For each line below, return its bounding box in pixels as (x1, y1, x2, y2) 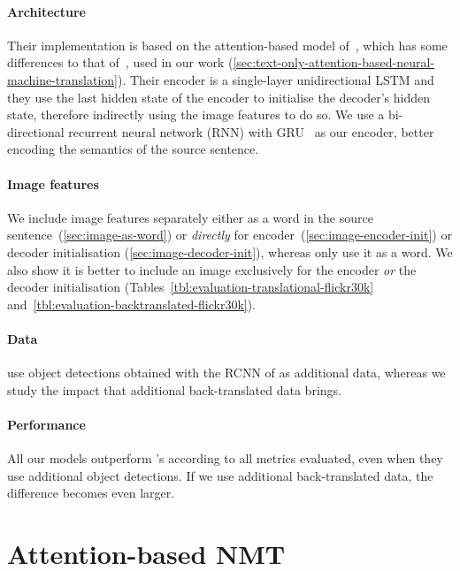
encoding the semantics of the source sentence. (7, 140, 259, 158)
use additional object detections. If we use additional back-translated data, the (7, 466, 433, 484)
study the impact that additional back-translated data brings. (7, 380, 341, 399)
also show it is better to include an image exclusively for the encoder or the (7, 260, 417, 278)
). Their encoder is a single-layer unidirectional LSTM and (117, 70, 434, 88)
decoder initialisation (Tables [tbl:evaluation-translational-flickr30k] (7, 278, 374, 296)
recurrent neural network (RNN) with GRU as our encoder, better (68, 122, 434, 141)
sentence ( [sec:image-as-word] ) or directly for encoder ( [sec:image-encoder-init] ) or (7, 225, 452, 244)
